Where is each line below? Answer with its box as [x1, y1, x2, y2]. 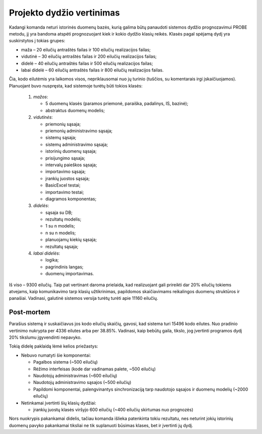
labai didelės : [33, 250, 60, 256]
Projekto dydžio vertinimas [9, 7, 120, 18]
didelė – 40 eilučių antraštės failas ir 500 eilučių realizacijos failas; [21, 60, 153, 66]
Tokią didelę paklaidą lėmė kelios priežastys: [9, 343, 98, 349]
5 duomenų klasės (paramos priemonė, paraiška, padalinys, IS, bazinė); [45, 101, 189, 106]
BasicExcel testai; [45, 182, 81, 188]
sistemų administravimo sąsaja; [45, 141, 108, 147]
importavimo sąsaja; [45, 169, 86, 174]
